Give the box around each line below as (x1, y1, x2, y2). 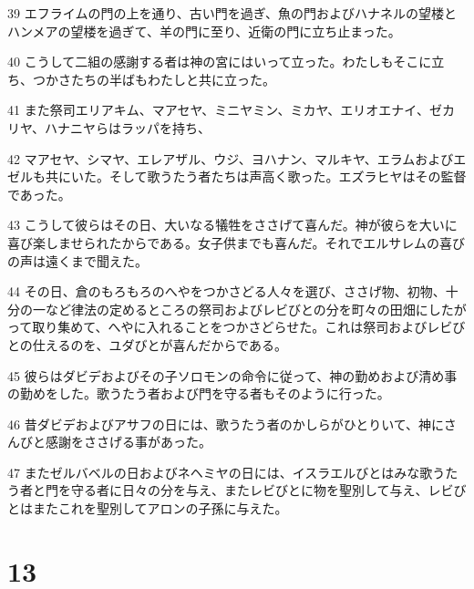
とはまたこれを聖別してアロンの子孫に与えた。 (7, 499, 288, 518)
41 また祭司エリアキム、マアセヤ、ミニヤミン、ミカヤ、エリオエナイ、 (7, 100, 430, 119)
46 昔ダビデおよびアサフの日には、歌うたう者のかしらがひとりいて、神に (7, 414, 444, 433)
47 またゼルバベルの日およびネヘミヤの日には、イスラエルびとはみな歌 (7, 462, 433, 481)
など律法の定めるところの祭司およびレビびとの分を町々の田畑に (45, 299, 428, 318)
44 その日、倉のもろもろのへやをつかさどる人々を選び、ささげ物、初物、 (7, 282, 446, 301)
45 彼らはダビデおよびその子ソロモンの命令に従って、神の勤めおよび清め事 (7, 366, 458, 385)
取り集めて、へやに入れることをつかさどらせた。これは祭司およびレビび (32, 317, 466, 336)
